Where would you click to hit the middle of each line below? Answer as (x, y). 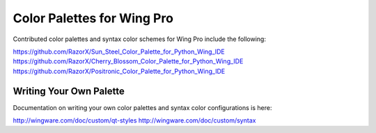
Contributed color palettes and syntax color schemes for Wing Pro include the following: (139, 39)
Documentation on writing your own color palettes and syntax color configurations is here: (142, 107)
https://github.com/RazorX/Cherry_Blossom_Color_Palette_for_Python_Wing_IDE (128, 61)
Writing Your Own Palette (69, 91)
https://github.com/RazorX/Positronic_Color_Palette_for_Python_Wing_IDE (119, 71)
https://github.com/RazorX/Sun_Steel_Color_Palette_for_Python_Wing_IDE (119, 52)
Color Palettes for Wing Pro (93, 18)
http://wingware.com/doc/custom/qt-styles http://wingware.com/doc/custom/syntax (134, 120)
